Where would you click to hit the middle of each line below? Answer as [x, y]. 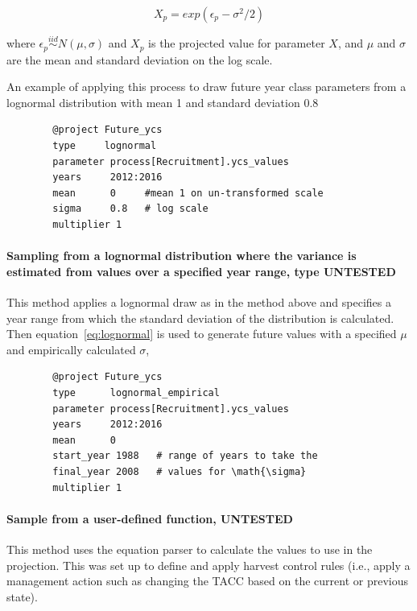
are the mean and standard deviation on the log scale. [140, 59]
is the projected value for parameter [237, 43]
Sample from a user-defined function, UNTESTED [150, 518]
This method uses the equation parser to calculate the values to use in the [190, 549]
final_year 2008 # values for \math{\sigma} [180, 471]
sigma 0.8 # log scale [130, 209]
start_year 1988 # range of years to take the [185, 456]
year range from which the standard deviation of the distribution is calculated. [200, 318]
